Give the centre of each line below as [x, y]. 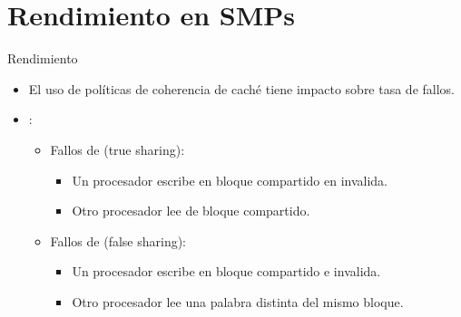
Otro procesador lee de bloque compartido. [191, 211]
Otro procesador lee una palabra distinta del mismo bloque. [238, 301]
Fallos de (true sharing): [118, 149]
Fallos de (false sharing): [118, 240]
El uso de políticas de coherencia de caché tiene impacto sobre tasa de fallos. [242, 88]
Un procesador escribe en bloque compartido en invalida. [230, 180]
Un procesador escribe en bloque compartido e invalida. [226, 271]
